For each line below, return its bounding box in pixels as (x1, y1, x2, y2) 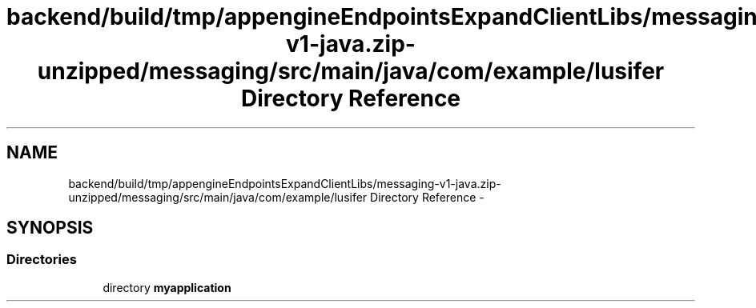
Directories (6, 251, 77, 268)
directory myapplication (103, 280, 231, 294)
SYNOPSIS (6, 218, 94, 238)
